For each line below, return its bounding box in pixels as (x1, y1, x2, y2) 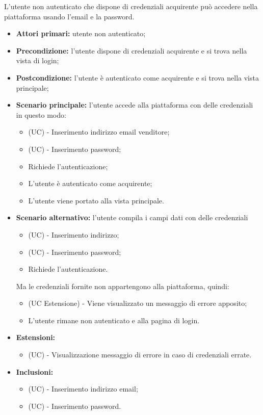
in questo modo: (16, 109, 66, 120)
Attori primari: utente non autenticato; (16, 28, 146, 39)
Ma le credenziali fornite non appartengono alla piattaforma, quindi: (16, 280, 229, 291)
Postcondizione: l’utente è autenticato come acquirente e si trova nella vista (16, 72, 259, 83)
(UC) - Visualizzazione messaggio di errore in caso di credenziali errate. (28, 349, 252, 360)
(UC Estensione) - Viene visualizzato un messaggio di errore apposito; (28, 298, 247, 308)
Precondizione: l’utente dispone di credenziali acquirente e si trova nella (16, 45, 247, 56)
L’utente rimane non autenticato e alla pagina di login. (28, 315, 200, 325)
